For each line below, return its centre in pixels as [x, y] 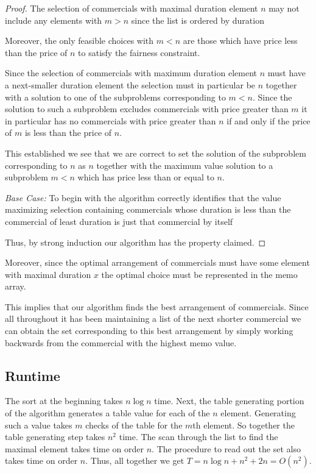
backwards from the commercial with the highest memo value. [121, 342]
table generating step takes [55, 437]
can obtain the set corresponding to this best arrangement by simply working [149, 331]
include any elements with [54, 20]
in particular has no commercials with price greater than [111, 120]
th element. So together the [244, 425]
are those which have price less [240, 41]
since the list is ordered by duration [198, 20]
